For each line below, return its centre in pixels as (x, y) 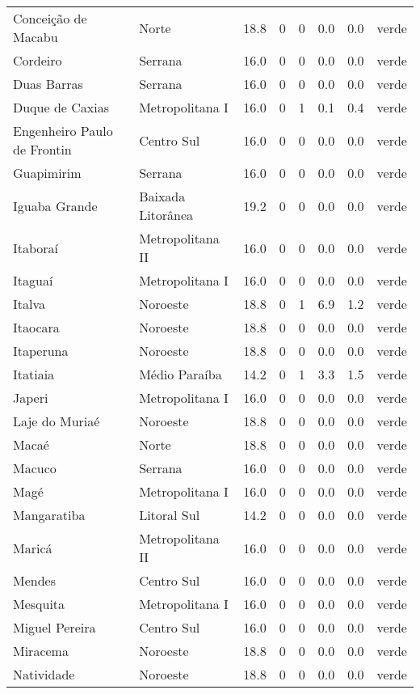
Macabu (36, 37)
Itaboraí (36, 248)
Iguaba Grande (55, 205)
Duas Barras (48, 84)
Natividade (44, 674)
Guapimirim (47, 173)
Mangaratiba (49, 515)
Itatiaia (34, 374)
